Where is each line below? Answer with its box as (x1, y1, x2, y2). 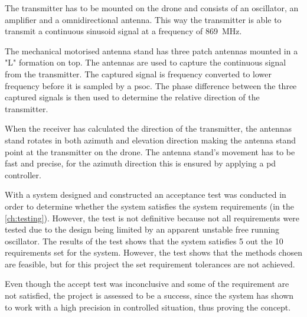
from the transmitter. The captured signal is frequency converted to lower (5, 67, 272, 80)
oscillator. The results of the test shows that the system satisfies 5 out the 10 (5, 234, 283, 247)
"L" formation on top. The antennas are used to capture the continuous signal (5, 56, 286, 68)
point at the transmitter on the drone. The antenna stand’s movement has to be (5, 145, 295, 158)
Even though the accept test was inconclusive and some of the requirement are (5, 277, 289, 290)
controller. (5, 168, 41, 181)
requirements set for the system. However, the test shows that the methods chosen (5, 246, 302, 259)
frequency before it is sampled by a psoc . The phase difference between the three (5, 79, 297, 91)
